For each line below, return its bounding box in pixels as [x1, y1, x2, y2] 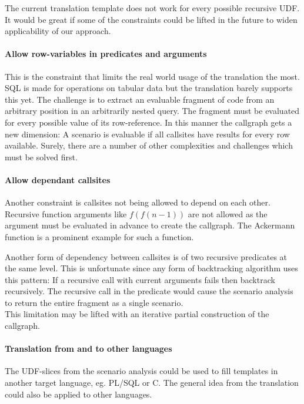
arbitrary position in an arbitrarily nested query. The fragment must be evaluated [5, 105, 300, 117]
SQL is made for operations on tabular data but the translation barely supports [5, 82, 293, 94]
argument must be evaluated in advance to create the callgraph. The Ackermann [5, 219, 295, 231]
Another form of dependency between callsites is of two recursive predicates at [5, 250, 288, 262]
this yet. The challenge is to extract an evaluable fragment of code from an [5, 93, 275, 105]
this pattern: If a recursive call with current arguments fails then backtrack [5, 273, 275, 285]
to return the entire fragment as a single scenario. [5, 296, 183, 308]
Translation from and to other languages [5, 342, 172, 355]
